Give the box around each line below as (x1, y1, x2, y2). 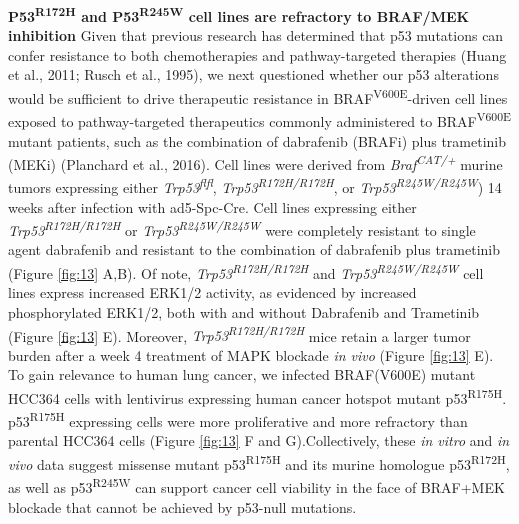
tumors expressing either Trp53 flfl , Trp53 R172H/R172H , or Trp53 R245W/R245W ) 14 (8, 174, 502, 198)
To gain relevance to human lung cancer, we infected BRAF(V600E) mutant (8, 364, 476, 385)
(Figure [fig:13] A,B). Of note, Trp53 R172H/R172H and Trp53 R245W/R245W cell (8, 260, 484, 283)
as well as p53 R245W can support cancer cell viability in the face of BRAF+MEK (8, 474, 505, 497)
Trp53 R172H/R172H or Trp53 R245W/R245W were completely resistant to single (8, 217, 476, 240)
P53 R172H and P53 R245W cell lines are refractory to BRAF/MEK (8, 3, 470, 26)
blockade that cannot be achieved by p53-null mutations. (8, 496, 357, 517)
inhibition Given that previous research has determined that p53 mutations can (8, 25, 504, 46)
